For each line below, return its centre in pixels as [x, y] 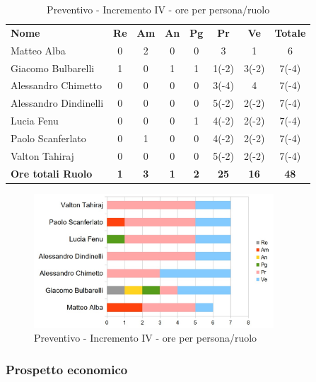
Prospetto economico [67, 369]
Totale [290, 32]
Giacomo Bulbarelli [53, 68]
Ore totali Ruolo [52, 173]
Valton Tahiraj [42, 155]
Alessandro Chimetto [56, 85]
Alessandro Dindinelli [57, 103]
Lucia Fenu [35, 121]
